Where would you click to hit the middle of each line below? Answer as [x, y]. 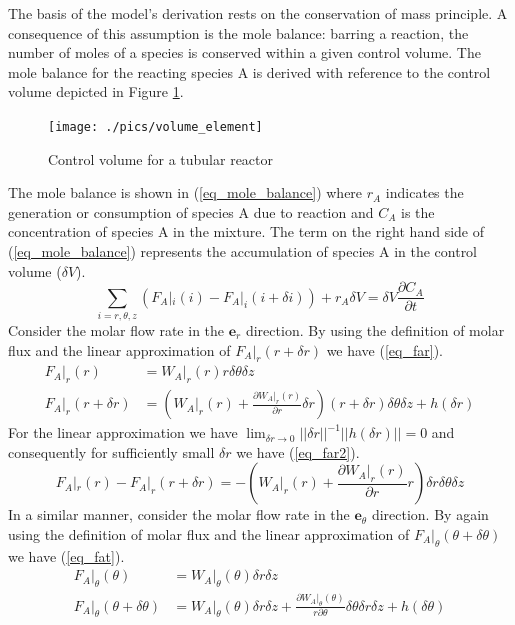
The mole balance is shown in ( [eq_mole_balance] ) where [185, 192]
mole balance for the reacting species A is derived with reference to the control [249, 71]
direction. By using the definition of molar [375, 329]
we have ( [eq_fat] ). [66, 555]
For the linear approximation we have [123, 432]
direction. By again [430, 514]
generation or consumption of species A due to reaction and [191, 211]
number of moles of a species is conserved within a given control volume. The [244, 52]
